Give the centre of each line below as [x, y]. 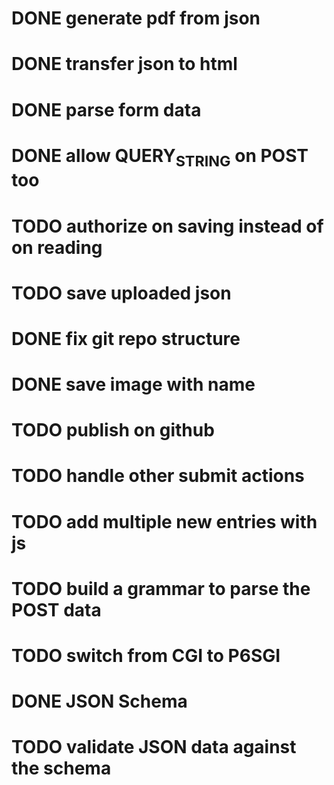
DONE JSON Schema [99, 701]
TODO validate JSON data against [154, 747]
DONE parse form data [106, 109]
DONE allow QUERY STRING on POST [160, 157]
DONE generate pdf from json [136, 18]
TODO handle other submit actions [158, 476]
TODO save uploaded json [121, 293]
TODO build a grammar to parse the [161, 588]
